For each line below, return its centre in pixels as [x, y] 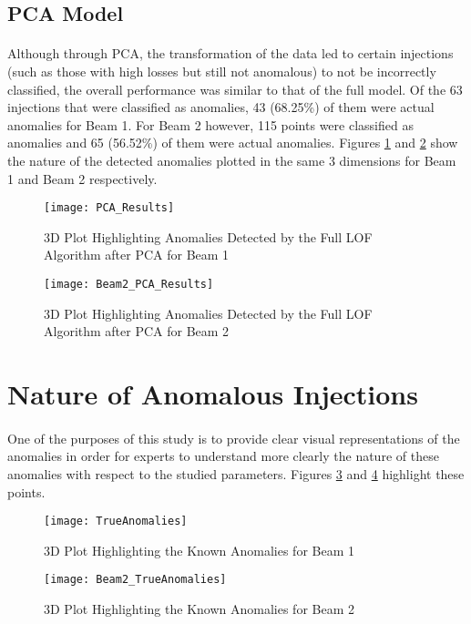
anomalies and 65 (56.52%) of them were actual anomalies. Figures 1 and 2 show [233, 143]
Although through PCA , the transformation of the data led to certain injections [230, 53]
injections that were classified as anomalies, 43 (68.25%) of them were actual [221, 107]
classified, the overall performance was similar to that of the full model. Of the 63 [235, 89]
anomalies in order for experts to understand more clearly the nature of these [223, 456]
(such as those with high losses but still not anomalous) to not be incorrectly [222, 71]
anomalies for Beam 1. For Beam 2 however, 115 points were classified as [210, 124]
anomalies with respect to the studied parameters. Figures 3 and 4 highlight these [236, 473]
